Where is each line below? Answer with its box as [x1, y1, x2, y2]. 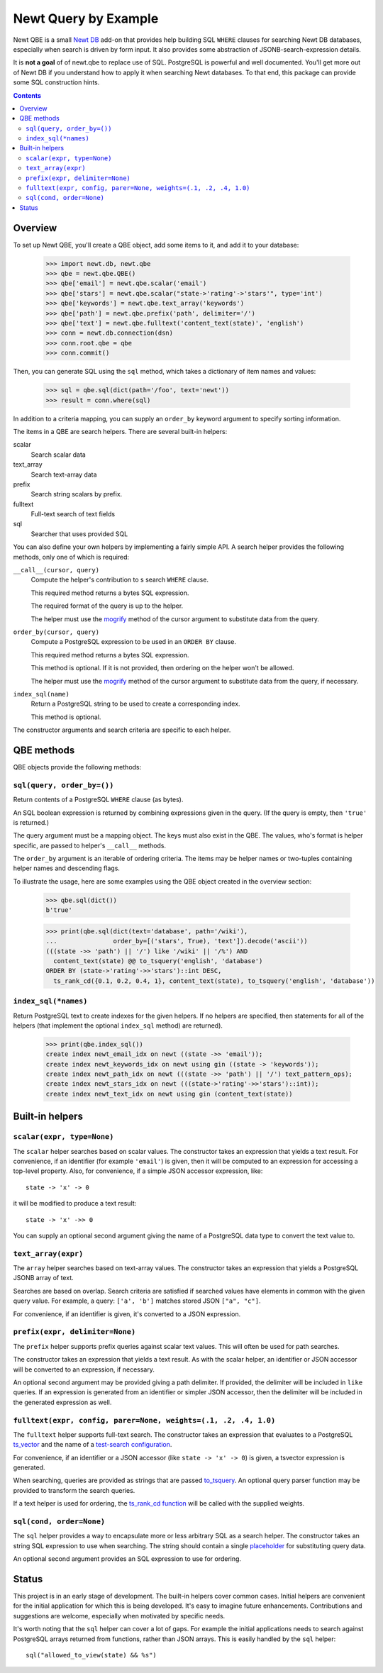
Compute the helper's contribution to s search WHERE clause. [30, 575, 209, 584]
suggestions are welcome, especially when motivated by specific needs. [13, 1611, 226, 1620]
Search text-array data [30, 470, 97, 479]
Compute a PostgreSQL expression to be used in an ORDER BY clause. [30, 638, 237, 646]
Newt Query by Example [13, 11, 159, 26]
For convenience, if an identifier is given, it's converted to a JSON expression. [13, 1309, 241, 1318]
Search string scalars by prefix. [30, 490, 123, 499]
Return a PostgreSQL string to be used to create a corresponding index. [30, 699, 240, 708]
